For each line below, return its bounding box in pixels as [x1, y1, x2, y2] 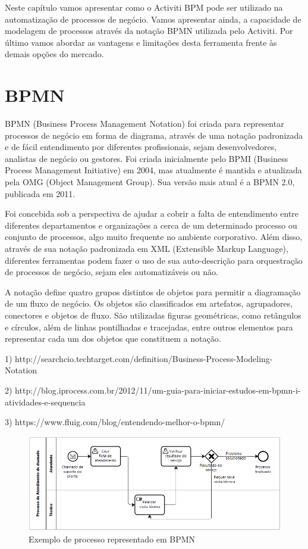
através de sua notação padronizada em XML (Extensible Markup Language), [5, 242, 288, 255]
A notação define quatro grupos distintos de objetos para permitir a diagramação [5, 285, 301, 298]
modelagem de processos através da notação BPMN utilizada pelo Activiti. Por [5, 24, 293, 37]
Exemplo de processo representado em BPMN [29, 532, 196, 545]
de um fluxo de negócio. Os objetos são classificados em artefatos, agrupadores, [5, 297, 293, 310]
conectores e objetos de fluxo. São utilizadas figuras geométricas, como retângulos [5, 309, 301, 321]
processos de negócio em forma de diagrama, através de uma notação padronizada [5, 129, 303, 141]
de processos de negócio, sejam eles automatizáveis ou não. [5, 266, 218, 278]
